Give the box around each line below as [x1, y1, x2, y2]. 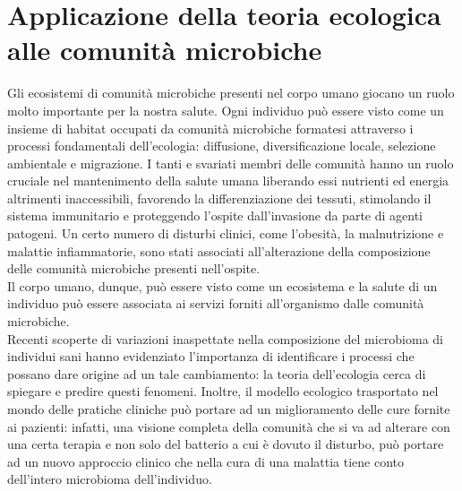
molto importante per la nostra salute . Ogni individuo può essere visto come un [7, 100, 444, 119]
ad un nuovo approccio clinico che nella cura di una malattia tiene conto [7, 452, 405, 470]
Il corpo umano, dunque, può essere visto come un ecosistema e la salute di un [7, 276, 438, 295]
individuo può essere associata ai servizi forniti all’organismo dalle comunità [7, 294, 424, 313]
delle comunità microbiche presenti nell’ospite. [7, 259, 261, 278]
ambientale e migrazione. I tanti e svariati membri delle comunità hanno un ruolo [7, 153, 454, 172]
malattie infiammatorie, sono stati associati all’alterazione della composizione [7, 241, 431, 260]
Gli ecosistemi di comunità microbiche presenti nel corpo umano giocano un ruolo [7, 83, 455, 102]
